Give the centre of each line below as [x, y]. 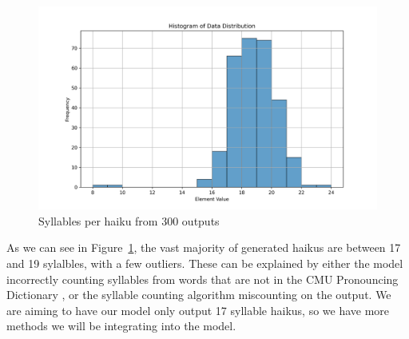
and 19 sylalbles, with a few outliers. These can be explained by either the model [205, 263]
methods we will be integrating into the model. [121, 326]
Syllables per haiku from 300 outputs [129, 220]
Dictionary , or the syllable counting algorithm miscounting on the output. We [199, 295]
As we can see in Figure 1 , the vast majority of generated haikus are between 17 [204, 247]
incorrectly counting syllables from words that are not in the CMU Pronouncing [203, 279]
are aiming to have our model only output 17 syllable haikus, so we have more [198, 310]
